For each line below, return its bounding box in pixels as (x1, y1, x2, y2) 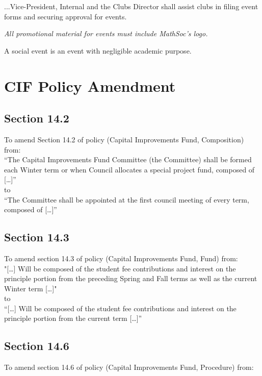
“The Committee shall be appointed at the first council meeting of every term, (4, 194, 249, 205)
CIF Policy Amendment (4, 75, 176, 96)
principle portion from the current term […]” (4, 313, 142, 323)
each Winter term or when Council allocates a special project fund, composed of (4, 164, 255, 174)
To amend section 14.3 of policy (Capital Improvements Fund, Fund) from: (4, 253, 238, 263)
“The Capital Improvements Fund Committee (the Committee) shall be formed (4, 154, 252, 165)
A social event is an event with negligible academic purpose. (4, 45, 192, 56)
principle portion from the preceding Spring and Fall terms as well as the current (4, 273, 257, 284)
